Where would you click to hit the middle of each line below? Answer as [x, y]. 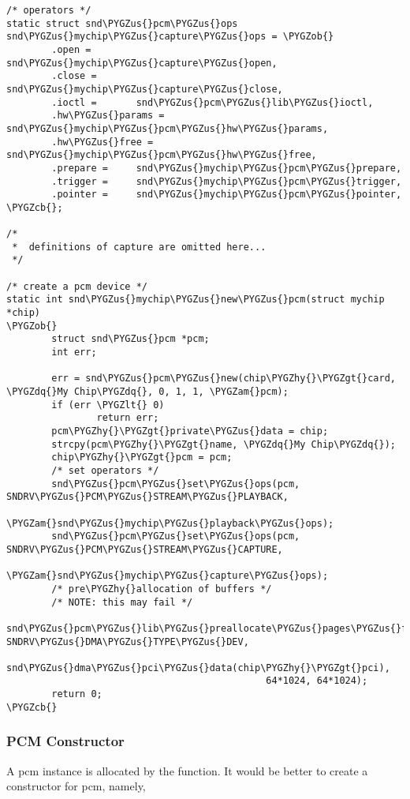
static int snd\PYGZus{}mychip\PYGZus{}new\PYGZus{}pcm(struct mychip [196, 300]
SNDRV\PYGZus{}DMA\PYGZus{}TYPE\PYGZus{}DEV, [128, 641]
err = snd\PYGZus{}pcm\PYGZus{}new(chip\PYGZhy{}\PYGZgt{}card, [224, 379]
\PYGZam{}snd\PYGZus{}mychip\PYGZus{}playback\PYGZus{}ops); [170, 523]
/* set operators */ [105, 470]
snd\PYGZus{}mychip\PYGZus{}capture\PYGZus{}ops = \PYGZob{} [170, 37]
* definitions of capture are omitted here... [139, 247]
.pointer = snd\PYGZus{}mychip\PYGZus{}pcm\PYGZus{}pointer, [227, 195]
